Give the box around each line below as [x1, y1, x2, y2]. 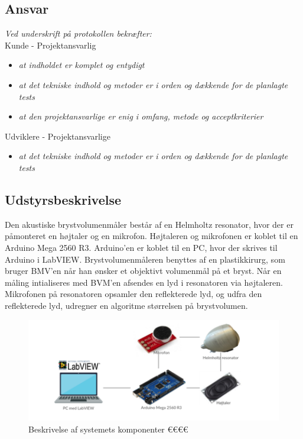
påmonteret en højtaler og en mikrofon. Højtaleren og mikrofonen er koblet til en [5, 230, 298, 242]
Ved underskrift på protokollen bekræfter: [5, 27, 152, 40]
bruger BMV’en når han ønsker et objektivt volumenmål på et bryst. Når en [5, 264, 282, 277]
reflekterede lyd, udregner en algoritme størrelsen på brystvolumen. [5, 299, 248, 311]
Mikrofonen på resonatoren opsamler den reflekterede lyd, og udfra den [5, 288, 262, 300]
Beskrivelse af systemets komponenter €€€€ [28, 422, 188, 435]
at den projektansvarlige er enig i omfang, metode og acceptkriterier [18, 110, 263, 122]
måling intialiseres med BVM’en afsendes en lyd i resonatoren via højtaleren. [5, 276, 283, 288]
